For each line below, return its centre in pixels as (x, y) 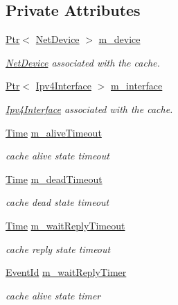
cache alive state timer (53, 295)
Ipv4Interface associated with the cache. (89, 108)
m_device (119, 39)
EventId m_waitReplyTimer (66, 272)
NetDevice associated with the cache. (83, 62)
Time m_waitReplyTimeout (65, 225)
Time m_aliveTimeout (54, 132)
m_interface (136, 86)
